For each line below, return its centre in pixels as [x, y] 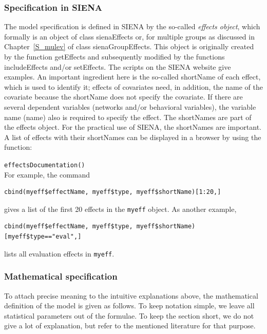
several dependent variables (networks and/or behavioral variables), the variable [130, 106]
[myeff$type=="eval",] [43, 237]
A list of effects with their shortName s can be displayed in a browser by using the [133, 137]
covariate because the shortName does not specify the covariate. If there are [123, 97]
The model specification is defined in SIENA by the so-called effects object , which [132, 26]
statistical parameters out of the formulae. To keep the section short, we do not [129, 315]
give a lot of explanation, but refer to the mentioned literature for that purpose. [130, 326]
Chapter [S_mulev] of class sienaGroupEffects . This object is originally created [129, 46]
